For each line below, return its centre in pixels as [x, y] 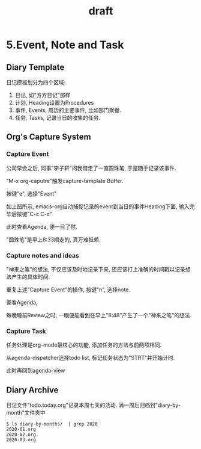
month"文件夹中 [26, 413]
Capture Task [26, 331]
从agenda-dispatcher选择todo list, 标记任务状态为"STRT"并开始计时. [91, 358]
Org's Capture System [49, 137]
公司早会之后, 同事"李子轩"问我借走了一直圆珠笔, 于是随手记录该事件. [91, 168]
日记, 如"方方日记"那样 [43, 95]
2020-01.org [21, 429]
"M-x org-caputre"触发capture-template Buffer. [65, 181]
